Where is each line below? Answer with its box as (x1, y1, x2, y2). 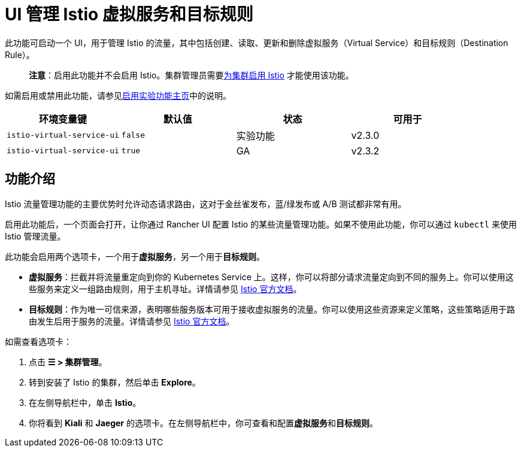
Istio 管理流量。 (5, 230, 66, 241)
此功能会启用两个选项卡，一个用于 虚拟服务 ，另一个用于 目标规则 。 (5, 251, 265, 262)
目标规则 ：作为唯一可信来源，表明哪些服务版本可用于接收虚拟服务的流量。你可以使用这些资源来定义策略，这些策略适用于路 (29, 304, 515, 314)
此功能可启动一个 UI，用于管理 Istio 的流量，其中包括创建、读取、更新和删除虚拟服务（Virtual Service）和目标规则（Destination (5, 37, 508, 48)
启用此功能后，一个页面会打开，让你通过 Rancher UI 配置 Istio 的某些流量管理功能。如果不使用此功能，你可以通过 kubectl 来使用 (5, 219, 517, 229)
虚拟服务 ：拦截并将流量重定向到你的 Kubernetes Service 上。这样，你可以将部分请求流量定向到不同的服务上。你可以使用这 (29, 271, 514, 282)
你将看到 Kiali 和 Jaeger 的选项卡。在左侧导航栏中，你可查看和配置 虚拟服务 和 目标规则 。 (29, 417, 378, 428)
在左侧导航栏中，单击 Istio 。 (29, 397, 141, 408)
